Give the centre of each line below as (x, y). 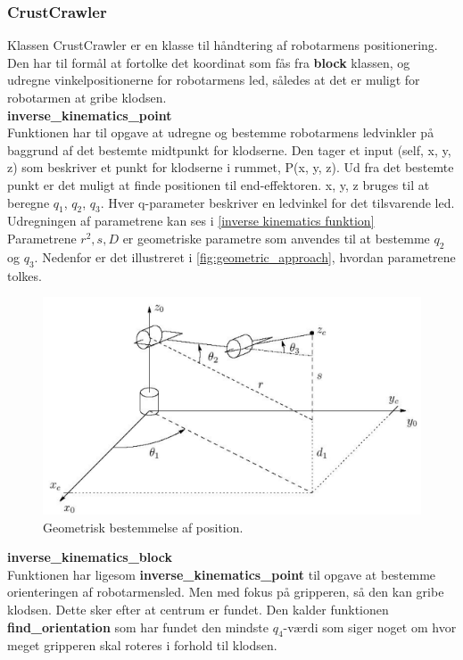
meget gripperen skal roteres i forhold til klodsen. (142, 645)
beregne (29, 202)
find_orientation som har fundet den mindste (138, 627)
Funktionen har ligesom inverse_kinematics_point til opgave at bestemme (222, 574)
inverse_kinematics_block (90, 557)
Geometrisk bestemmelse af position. (143, 527)
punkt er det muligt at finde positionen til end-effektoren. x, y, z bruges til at (219, 184)
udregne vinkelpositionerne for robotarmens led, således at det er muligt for (214, 80)
